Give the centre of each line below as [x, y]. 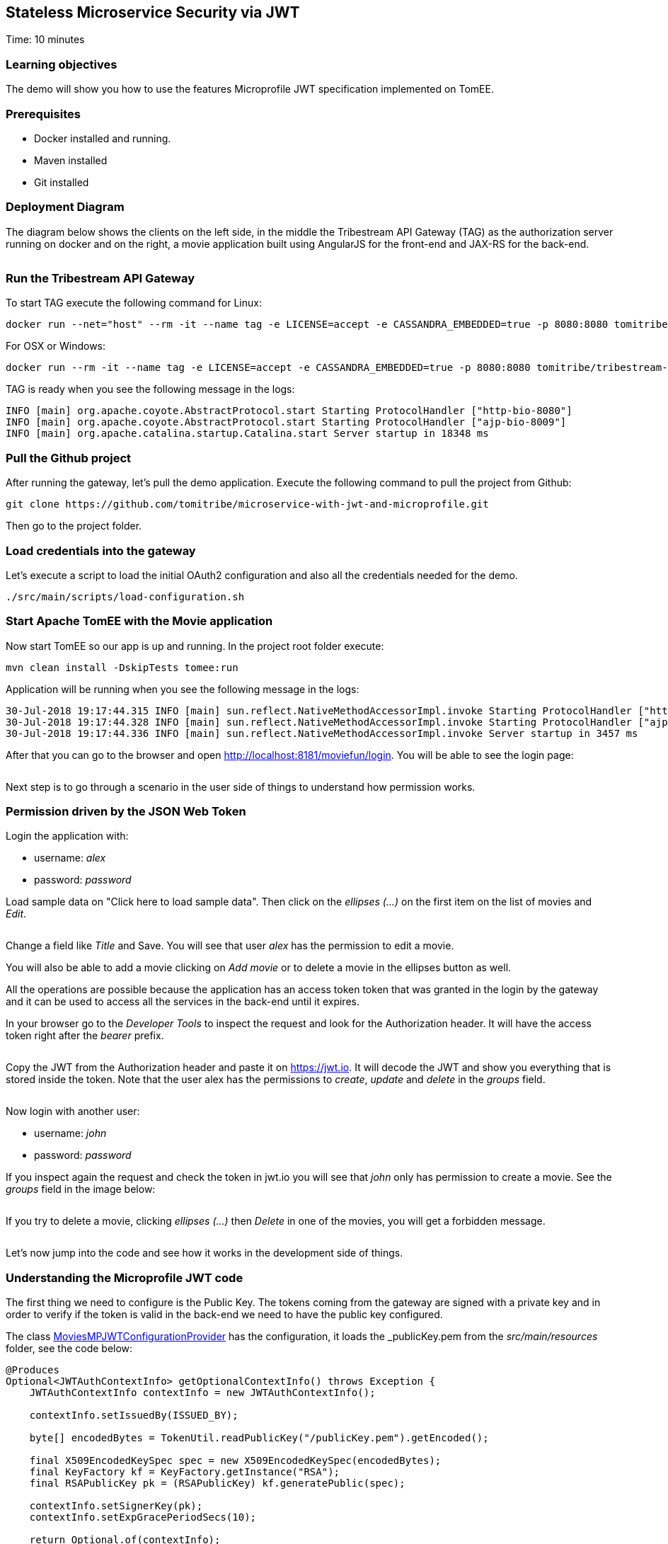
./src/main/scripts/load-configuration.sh [125, 596]
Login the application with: [67, 836]
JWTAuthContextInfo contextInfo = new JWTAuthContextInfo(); [202, 1393]
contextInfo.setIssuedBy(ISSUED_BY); [134, 1416]
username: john [70, 1133]
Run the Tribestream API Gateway [100, 279]
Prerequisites [43, 114]
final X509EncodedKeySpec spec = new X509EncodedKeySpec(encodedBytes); [235, 1461]
